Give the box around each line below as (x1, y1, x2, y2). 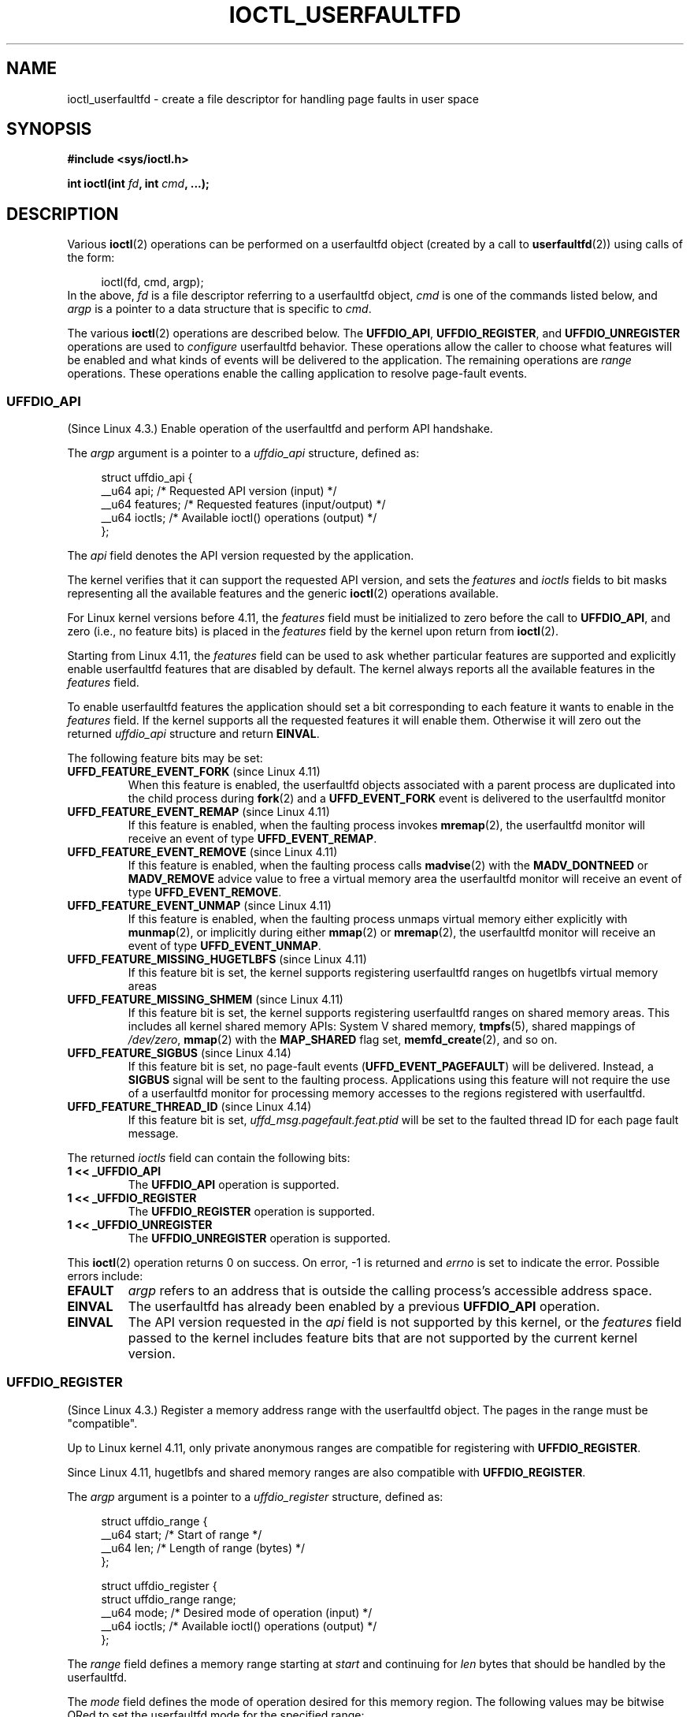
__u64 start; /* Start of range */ (101, 1527, 262, 1541)
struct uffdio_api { (101, 471, 193, 485)
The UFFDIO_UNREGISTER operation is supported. (128, 1231, 391, 1246)
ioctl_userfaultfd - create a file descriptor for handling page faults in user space (67, 91, 479, 106)
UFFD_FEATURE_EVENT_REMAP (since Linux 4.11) (67, 805, 330, 819)
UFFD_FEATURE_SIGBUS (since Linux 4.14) (67, 1046, 291, 1060)
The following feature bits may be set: (67, 751, 263, 765)
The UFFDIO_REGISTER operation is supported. (128, 1205, 375, 1219)
